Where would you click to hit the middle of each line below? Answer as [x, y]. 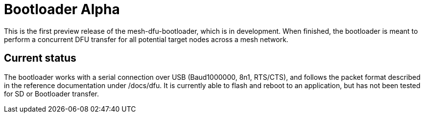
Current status [40, 58]
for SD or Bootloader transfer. [51, 94]
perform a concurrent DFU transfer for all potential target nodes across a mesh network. [146, 39]
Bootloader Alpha [62, 9]
